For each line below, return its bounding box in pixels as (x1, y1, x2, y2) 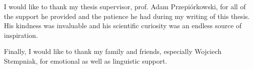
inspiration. (4, 30, 38, 40)
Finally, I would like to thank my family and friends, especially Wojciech (4, 46, 222, 56)
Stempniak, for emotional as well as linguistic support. (4, 55, 167, 66)
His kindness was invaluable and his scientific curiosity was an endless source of (4, 20, 242, 31)
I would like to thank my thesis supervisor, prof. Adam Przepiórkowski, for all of (4, 1, 246, 11)
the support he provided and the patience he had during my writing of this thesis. (4, 11, 250, 21)
